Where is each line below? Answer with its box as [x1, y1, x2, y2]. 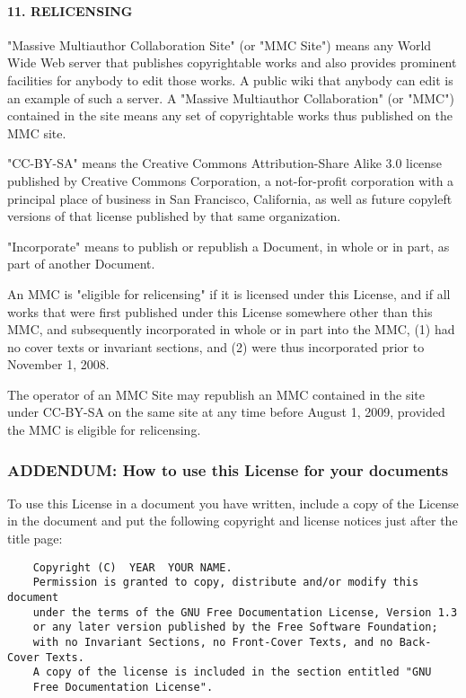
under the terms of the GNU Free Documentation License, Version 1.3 [32, 605, 458, 619]
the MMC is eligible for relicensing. [7, 420, 201, 439]
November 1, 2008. [7, 355, 110, 374]
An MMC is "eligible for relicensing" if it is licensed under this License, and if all [7, 284, 451, 303]
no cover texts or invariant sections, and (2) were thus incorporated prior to [7, 337, 425, 356]
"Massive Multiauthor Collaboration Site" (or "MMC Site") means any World [7, 35, 432, 54]
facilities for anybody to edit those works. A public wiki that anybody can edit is [7, 70, 453, 89]
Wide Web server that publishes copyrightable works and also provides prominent [7, 53, 457, 72]
